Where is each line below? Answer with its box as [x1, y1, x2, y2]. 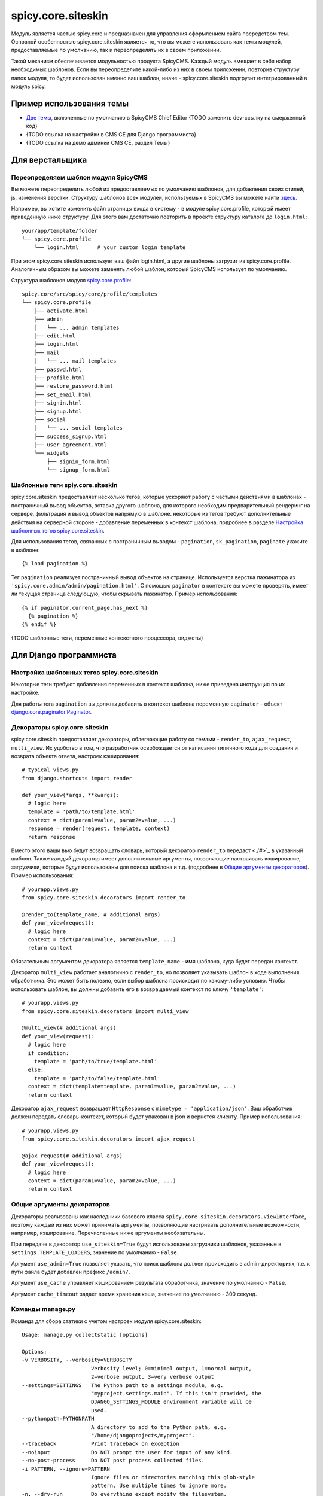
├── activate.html [33, 307, 89, 314]
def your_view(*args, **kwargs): [22, 792, 120, 798]
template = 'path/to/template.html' [28, 808, 136, 815]
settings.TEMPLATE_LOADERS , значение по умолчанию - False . [11, 1249, 179, 1256]
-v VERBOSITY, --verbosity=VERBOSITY [22, 1357, 133, 1364]
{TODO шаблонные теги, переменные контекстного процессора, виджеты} [11, 634, 203, 641]
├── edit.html [33, 332, 76, 339]
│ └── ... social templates [33, 425, 123, 431]
